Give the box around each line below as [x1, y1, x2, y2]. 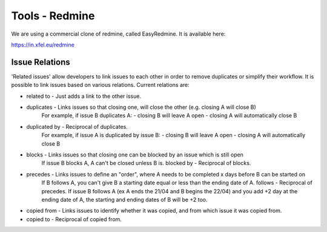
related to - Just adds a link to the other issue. [26, 92, 142, 100]
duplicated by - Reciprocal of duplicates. [26, 123, 128, 130]
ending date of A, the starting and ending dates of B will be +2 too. [41, 196, 208, 203]
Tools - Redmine [11, 9, 95, 22]
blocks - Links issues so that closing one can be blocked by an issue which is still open [26, 151, 243, 158]
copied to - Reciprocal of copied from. [26, 215, 122, 223]
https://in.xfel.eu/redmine [11, 41, 75, 48]
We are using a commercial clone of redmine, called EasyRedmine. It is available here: [11, 30, 226, 37]
